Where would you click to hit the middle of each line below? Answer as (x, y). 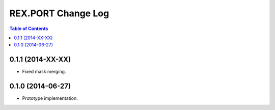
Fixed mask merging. (44, 72)
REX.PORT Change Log (59, 13)
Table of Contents (29, 29)
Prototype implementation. (50, 98)
